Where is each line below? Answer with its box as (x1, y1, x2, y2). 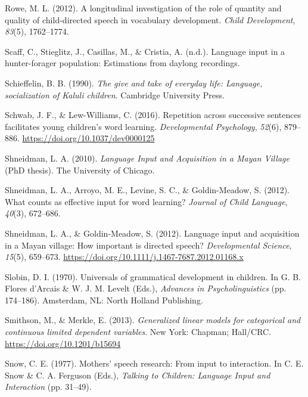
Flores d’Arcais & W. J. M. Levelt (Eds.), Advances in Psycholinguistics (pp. (5, 282, 287, 294)
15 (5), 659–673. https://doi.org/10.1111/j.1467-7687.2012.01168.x (5, 250, 244, 263)
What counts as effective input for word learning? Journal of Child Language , (5, 195, 288, 207)
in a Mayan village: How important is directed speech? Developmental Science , (5, 238, 292, 251)
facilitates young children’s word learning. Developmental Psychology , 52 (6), (5, 120, 282, 132)
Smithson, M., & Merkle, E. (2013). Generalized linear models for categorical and (5, 314, 301, 326)
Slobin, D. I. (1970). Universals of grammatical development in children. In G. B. (5, 270, 301, 283)
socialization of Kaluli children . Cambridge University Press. (5, 88, 225, 101)
